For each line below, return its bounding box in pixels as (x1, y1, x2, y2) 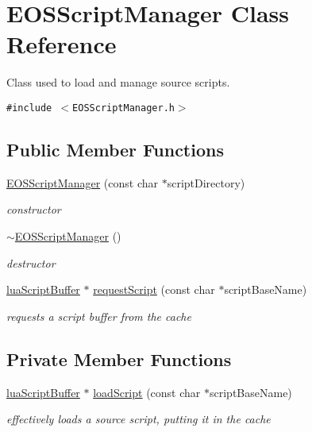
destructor (6, 254, 56, 271)
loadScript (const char (93, 384, 201, 400)
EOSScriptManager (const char (6, 174, 158, 191)
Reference (6, 28, 117, 60)
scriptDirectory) (167, 174, 245, 191)
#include (6, 102, 52, 114)
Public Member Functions (6, 137, 224, 161)
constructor (6, 201, 61, 218)
